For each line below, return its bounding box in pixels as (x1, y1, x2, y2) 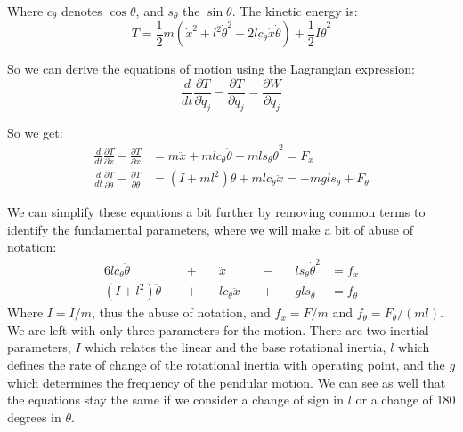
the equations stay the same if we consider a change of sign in (7, 390, 344, 409)
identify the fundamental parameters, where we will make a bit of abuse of (7, 220, 414, 238)
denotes (61, 2, 102, 20)
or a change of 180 (355, 390, 456, 409)
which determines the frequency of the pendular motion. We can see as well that (7, 372, 446, 391)
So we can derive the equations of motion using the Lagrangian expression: (7, 60, 415, 78)
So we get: (7, 123, 63, 141)
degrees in (7, 407, 61, 426)
